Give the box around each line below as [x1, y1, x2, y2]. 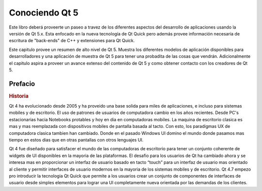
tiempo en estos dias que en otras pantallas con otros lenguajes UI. [9, 137, 144, 143]
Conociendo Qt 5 [9, 7, 79, 18]
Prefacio [9, 80, 35, 88]
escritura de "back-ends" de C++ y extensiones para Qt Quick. [9, 38, 135, 44]
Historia [9, 93, 29, 99]
